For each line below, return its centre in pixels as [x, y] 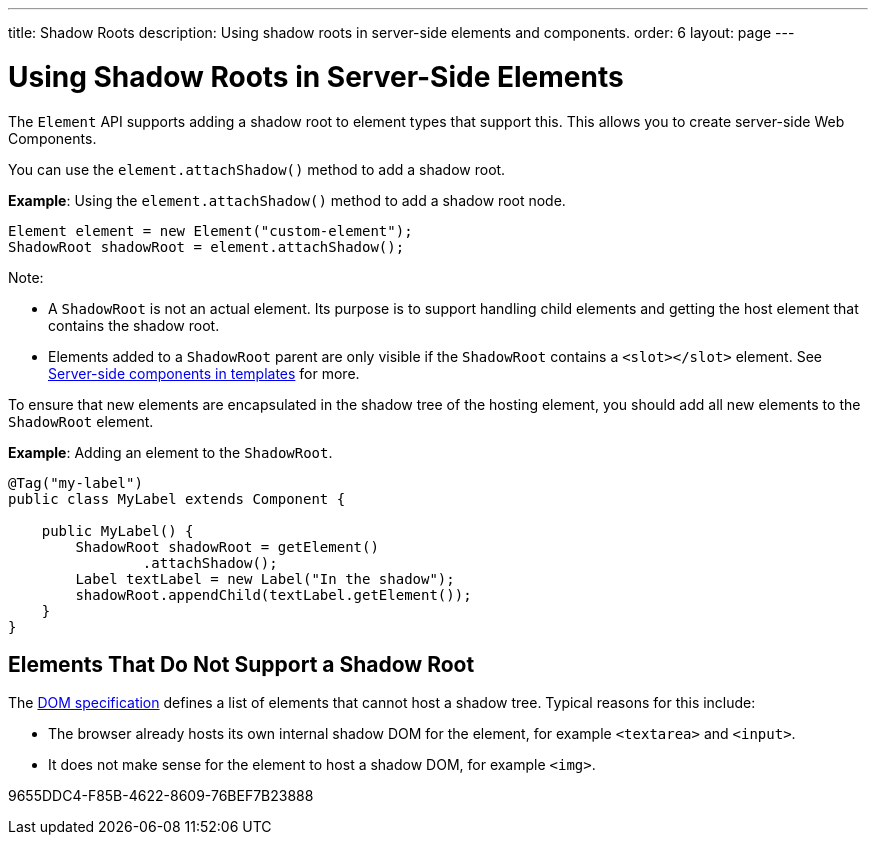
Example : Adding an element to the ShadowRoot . [170, 452]
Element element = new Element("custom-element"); [210, 230]
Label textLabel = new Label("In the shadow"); [265, 578]
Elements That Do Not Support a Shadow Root [241, 664]
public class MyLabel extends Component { [177, 498]
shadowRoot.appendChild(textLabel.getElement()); [273, 594]
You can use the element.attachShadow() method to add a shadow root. [257, 169]
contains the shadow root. [134, 325]
